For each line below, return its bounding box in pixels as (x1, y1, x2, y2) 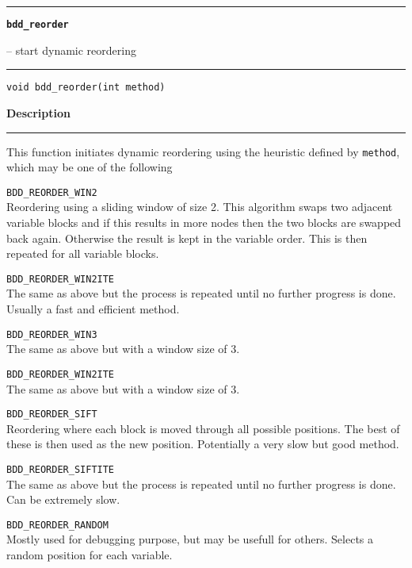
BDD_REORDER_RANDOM (6, 519, 109, 531)
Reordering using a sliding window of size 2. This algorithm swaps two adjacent (6, 198, 393, 215)
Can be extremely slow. (6, 491, 120, 508)
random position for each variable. (6, 547, 173, 563)
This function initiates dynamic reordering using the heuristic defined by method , (6, 143, 400, 159)
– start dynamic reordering (6, 41, 136, 58)
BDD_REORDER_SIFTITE (6, 463, 115, 475)
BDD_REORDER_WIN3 (6, 328, 97, 340)
